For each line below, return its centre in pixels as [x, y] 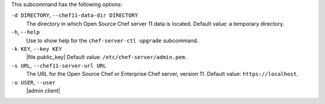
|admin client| [43, 90]
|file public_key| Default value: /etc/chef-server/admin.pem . [106, 57]
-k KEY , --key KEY [37, 48]
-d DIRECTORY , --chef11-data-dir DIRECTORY [75, 16]
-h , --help [26, 32]
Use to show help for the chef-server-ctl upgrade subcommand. [112, 40]
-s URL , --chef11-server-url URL [59, 65]
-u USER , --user [33, 82]
